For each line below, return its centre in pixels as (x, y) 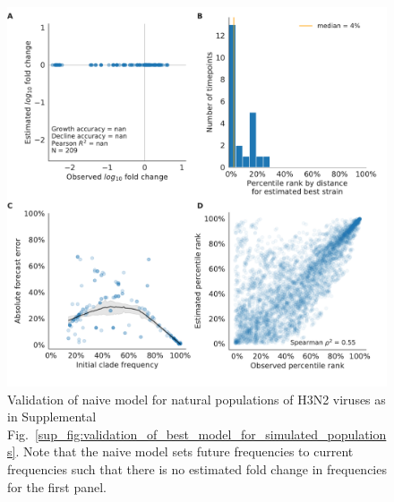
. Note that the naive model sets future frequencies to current (184, 451)
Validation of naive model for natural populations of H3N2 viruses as (197, 399)
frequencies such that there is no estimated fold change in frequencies (197, 468)
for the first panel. (57, 486)
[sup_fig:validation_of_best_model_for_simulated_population (210, 434)
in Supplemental (52, 417)
